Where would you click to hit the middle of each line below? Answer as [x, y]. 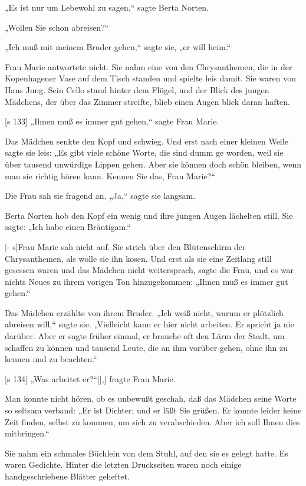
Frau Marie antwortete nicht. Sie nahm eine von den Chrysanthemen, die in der [149, 66]
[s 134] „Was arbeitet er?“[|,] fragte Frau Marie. [90, 378]
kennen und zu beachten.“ [51, 359]
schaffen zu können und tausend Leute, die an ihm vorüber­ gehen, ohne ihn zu [146, 347]
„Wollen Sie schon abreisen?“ [57, 27]
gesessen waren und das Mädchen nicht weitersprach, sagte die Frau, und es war [149, 270]
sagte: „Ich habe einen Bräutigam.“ [68, 227]
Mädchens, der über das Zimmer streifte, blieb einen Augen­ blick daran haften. [147, 101]
